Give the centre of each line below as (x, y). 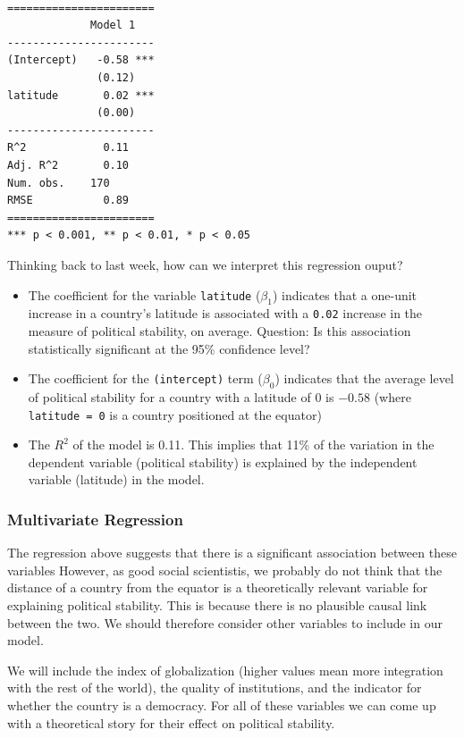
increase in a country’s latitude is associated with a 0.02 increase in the (225, 313)
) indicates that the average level (364, 378)
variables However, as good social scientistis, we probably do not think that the (225, 570)
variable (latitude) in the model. (116, 479)
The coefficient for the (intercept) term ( (145, 378)
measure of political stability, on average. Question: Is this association (219, 330)
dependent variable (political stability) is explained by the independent (223, 461)
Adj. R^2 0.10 (68, 165)
